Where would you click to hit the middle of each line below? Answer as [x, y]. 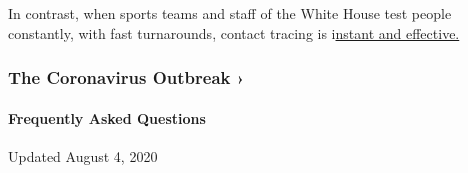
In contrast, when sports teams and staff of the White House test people [230, 13]
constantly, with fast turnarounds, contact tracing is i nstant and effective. [234, 32]
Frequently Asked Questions [107, 117]
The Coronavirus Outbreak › [126, 77]
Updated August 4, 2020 [83, 155]
